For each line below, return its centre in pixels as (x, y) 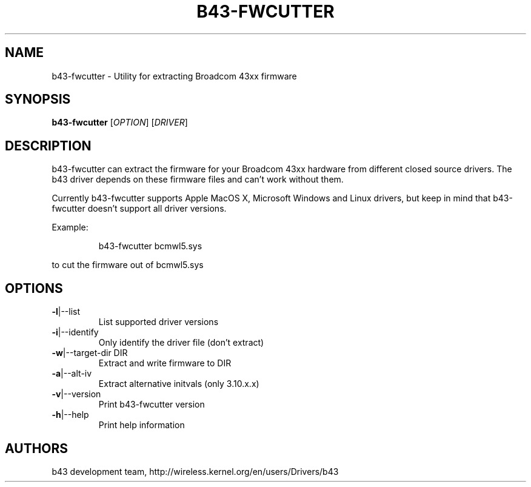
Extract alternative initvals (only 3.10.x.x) (179, 384)
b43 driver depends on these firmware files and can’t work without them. (198, 180)
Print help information (142, 425)
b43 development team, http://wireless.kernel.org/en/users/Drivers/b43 (195, 471)
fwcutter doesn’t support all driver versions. (139, 209)
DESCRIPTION (48, 146)
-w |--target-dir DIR (90, 353)
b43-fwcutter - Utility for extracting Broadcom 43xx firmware (174, 76)
